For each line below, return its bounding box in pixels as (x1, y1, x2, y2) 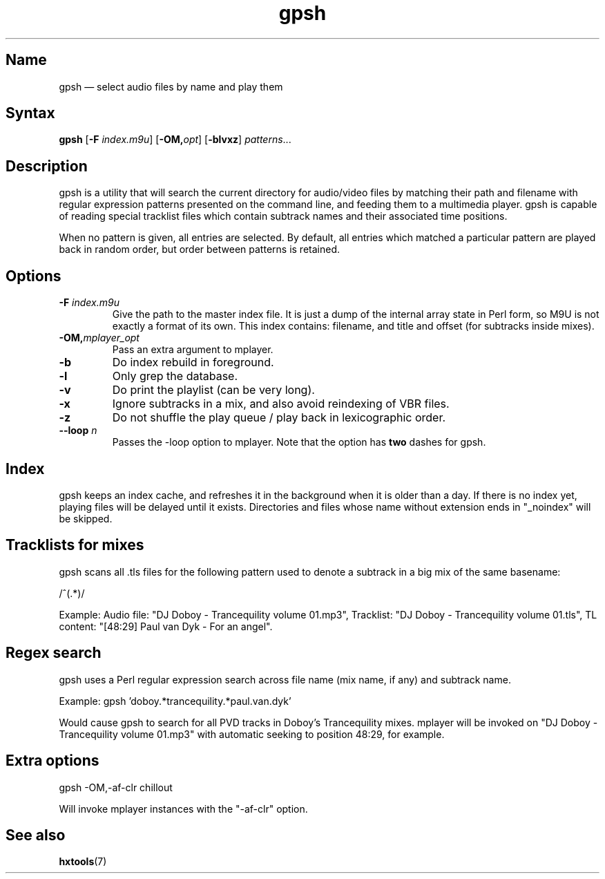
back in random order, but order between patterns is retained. (59, 243, 340, 256)
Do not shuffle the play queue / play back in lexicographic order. (112, 410, 446, 425)
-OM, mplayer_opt (59, 332, 140, 344)
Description (6, 157, 88, 175)
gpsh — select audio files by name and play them (59, 80, 283, 93)
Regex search (6, 644, 102, 662)
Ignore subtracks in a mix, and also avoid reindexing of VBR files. (112, 397, 450, 411)
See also (6, 826, 66, 844)
